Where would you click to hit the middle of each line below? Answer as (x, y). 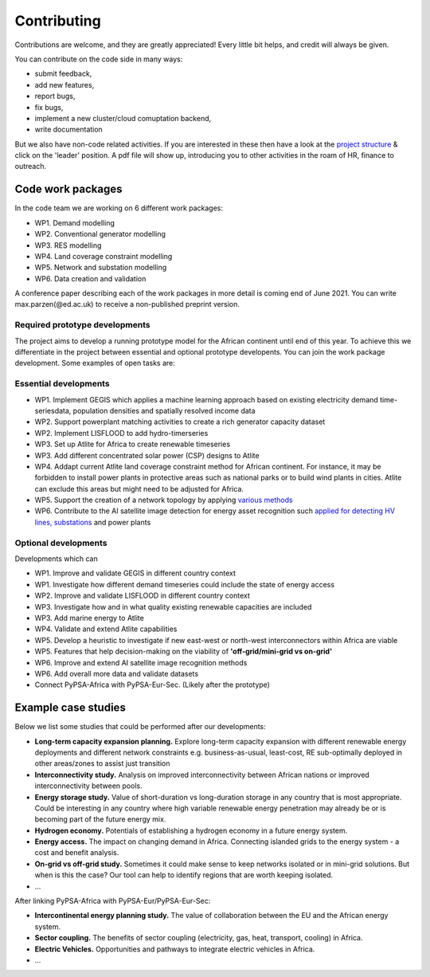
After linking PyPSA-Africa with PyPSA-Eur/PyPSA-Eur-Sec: (113, 901)
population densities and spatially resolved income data (164, 410)
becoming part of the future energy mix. (100, 819)
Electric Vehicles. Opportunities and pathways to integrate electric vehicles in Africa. (175, 949)
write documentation (68, 129)
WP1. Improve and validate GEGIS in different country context (135, 573)
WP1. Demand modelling (74, 222)
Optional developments (61, 543)
